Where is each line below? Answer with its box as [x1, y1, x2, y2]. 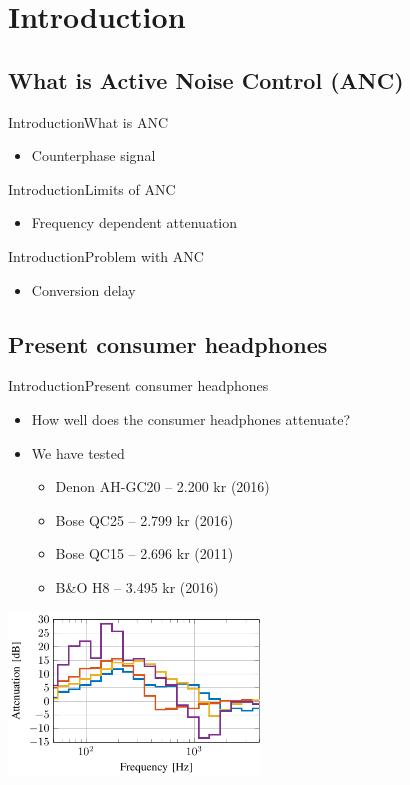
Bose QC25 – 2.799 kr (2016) [55, 509, 234, 530]
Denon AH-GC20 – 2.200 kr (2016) [55, 476, 270, 497]
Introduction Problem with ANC [8, 245, 204, 266]
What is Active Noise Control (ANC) [8, 64, 404, 95]
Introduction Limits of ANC [8, 178, 176, 199]
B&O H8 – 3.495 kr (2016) [55, 576, 219, 597]
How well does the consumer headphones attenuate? [31, 408, 351, 429]
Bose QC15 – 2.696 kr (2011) [55, 543, 234, 564]
